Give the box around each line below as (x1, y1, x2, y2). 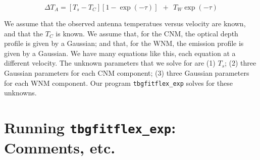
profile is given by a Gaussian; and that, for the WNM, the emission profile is (4, 38, 244, 48)
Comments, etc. (4, 137, 116, 158)
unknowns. (4, 87, 37, 98)
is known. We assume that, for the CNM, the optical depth (56, 28, 238, 38)
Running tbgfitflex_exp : (4, 117, 176, 137)
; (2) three (225, 58, 256, 68)
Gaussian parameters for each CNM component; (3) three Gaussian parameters (4, 67, 249, 78)
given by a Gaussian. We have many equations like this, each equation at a (4, 47, 236, 58)
